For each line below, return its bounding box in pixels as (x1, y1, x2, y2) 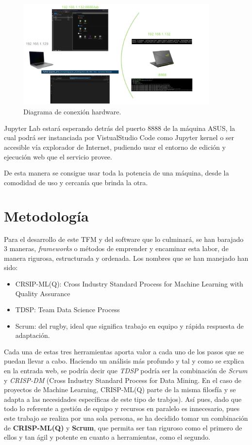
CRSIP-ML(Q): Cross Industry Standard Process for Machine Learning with (15, 278, 243, 288)
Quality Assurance (15, 288, 70, 298)
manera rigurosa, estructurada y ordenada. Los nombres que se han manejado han (4, 253, 249, 263)
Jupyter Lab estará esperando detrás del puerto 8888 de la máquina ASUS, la (4, 123, 235, 133)
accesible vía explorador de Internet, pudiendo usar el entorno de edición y (4, 142, 226, 152)
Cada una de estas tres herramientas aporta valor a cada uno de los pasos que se (4, 346, 244, 356)
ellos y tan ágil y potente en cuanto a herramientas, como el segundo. (4, 432, 210, 442)
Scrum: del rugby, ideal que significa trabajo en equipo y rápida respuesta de (15, 320, 244, 331)
